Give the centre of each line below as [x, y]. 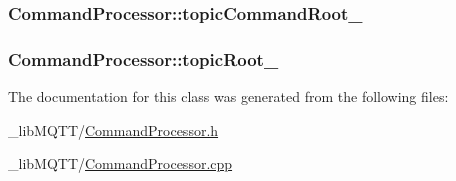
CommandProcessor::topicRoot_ [143, 58]
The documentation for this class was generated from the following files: [228, 96]
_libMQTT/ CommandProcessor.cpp [120, 163]
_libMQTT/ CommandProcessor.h [113, 129]
